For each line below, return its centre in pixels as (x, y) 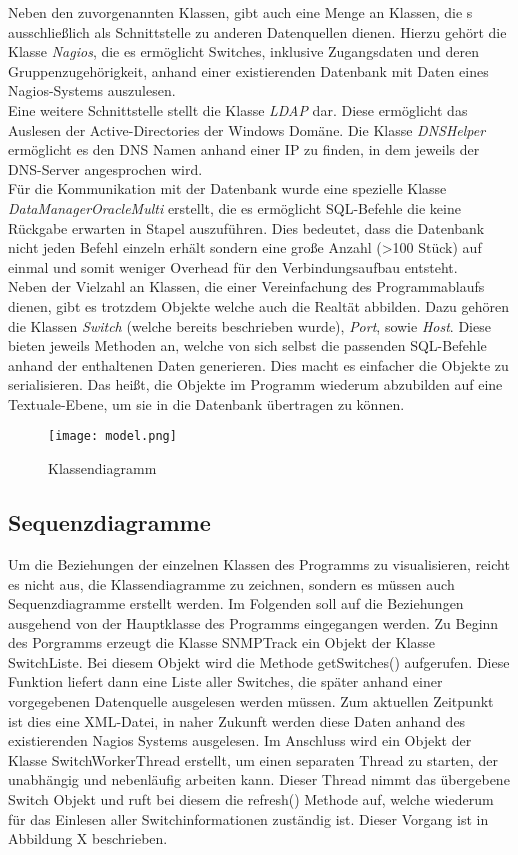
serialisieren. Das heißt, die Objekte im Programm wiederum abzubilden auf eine (255, 384)
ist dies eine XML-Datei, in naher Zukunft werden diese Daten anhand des (237, 720)
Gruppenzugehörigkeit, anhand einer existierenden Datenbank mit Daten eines (248, 70)
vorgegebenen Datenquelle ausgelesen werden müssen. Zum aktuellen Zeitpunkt (251, 701)
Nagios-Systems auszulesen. (92, 90)
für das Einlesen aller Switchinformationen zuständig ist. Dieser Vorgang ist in (248, 818)
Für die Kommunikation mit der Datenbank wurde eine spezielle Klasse (227, 188)
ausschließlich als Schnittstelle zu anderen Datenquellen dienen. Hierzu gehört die (257, 31)
